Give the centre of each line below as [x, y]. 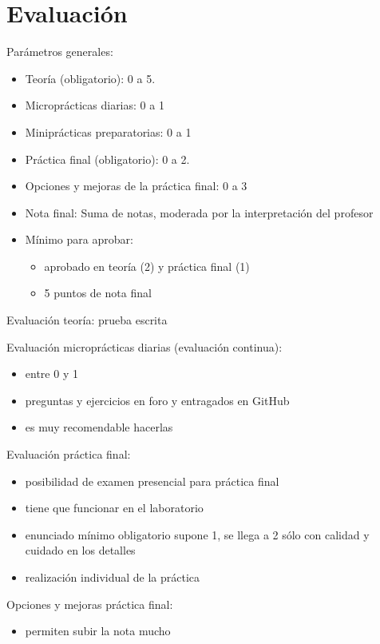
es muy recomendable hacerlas [99, 427]
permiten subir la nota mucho [98, 631]
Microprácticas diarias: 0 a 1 [95, 105]
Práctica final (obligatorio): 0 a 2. [107, 159]
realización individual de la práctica [113, 577]
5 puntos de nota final [98, 293]
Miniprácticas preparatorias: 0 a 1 [108, 131]
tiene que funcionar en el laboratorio [114, 508]
